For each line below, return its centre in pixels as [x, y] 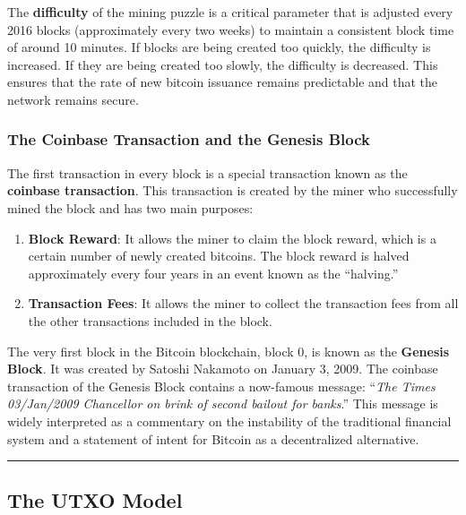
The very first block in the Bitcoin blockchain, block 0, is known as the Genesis [229, 351]
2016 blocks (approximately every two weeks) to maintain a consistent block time [231, 29]
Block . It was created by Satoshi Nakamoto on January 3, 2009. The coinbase [223, 369]
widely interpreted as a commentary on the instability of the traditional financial [229, 421]
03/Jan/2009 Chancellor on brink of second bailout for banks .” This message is [223, 403]
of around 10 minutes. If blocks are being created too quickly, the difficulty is [219, 47]
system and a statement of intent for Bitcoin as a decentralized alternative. [213, 438]
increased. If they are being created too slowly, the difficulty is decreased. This [223, 64]
